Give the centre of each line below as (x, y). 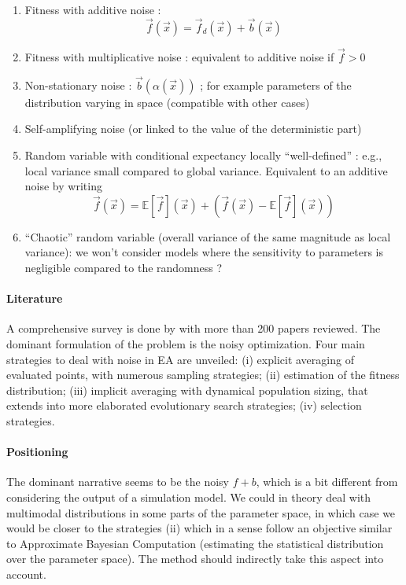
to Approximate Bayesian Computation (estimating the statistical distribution (195, 543)
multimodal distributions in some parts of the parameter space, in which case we (201, 512)
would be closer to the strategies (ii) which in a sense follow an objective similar (199, 528)
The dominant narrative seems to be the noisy (118, 482)
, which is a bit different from (327, 482)
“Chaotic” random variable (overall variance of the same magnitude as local (208, 236)
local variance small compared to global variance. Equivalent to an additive (206, 170)
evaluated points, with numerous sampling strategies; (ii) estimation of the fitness (203, 375)
